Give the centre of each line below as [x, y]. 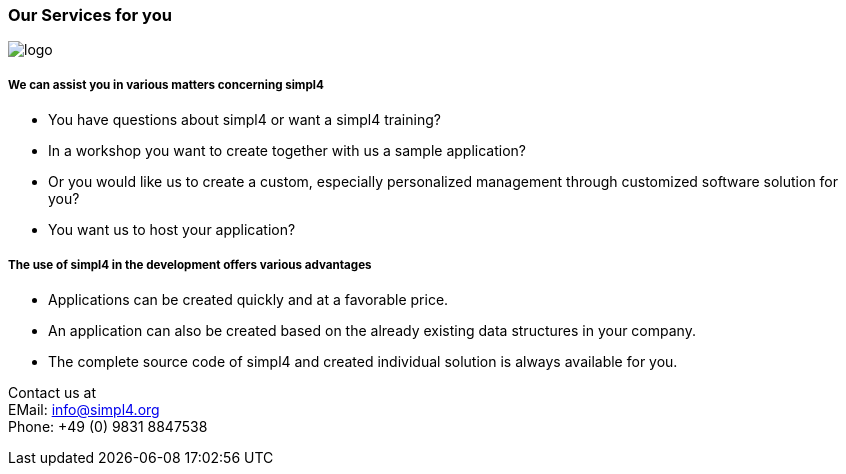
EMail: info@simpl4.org [84, 409]
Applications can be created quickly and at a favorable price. [248, 299]
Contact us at [52, 392]
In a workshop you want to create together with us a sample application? [287, 151]
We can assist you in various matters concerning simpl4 [166, 84]
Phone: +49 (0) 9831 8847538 [108, 426]
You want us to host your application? [172, 230]
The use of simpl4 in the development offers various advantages [190, 264]
